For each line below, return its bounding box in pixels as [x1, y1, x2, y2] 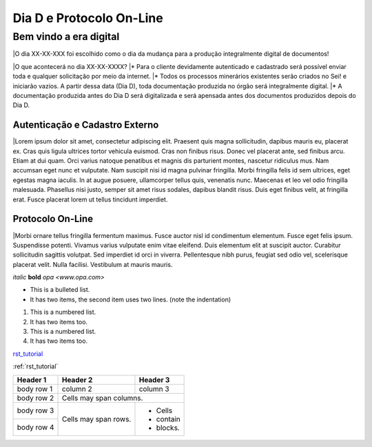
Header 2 [61, 375, 93, 384]
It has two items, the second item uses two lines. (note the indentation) [30, 295, 231, 304]
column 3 [138, 384, 169, 393]
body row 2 [17, 393, 54, 403]
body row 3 [17, 406, 54, 415]
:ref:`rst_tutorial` [12, 362, 59, 370]
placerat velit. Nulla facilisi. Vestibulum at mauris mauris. [12, 260, 173, 268]
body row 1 [17, 384, 53, 393]
